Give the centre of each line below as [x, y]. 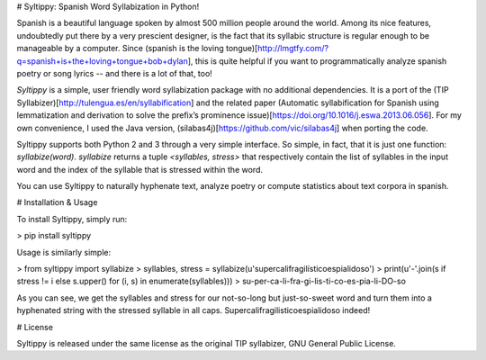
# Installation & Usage [57, 202]
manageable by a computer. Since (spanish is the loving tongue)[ [137, 49]
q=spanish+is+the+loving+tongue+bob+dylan [102, 61]
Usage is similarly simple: [64, 252]
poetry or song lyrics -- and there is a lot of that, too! [115, 73]
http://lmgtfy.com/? [292, 49]
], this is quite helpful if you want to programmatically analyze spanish [317, 61]
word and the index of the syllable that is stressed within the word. [139, 169]
